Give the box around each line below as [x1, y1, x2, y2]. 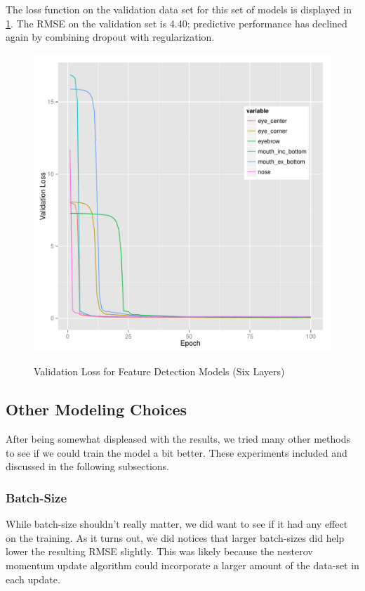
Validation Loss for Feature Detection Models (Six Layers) [34, 364, 285, 379]
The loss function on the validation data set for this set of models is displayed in [6, 2, 352, 16]
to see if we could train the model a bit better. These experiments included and [6, 445, 347, 460]
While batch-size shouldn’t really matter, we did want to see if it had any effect [6, 517, 348, 531]
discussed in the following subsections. [6, 459, 170, 474]
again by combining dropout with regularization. [6, 30, 215, 44]
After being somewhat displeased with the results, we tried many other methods [6, 431, 350, 446]
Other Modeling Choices [6, 398, 187, 420]
